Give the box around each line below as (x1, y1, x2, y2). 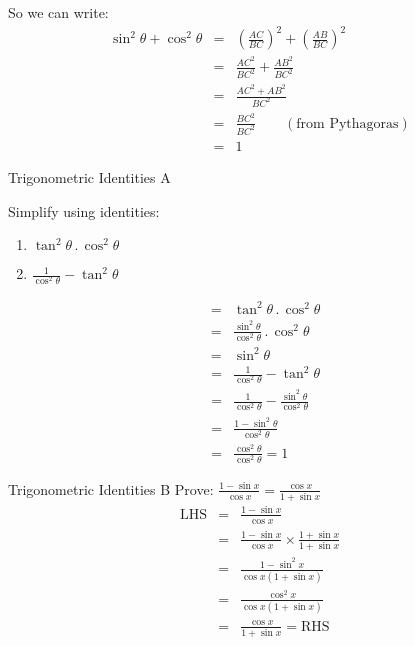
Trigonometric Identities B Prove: (8, 478, 214, 499)
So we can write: (8, 2, 109, 22)
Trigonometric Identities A (8, 166, 171, 187)
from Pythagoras (296, 116, 399, 131)
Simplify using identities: (8, 200, 160, 221)
